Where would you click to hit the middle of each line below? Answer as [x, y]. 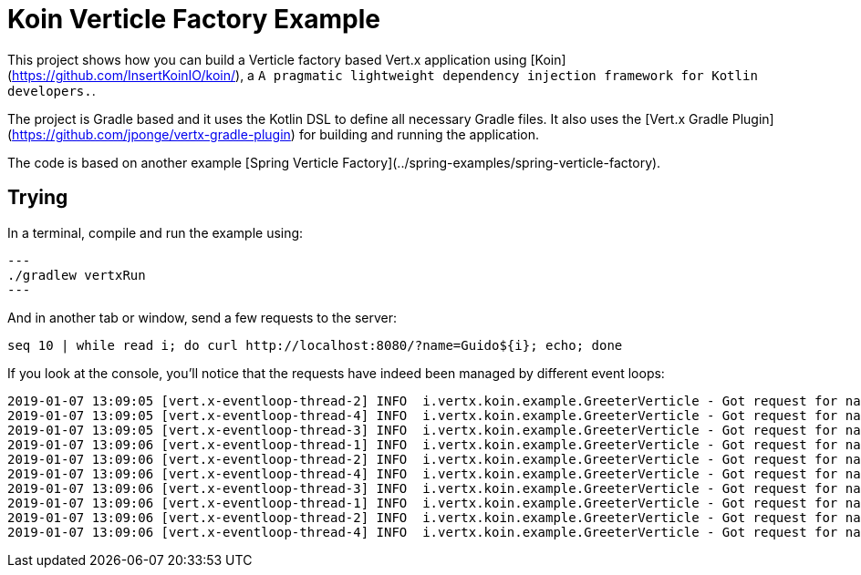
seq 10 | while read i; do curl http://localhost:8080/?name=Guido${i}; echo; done [315, 345]
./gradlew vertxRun [77, 275]
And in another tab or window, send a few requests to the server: [202, 317]
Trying [38, 198]
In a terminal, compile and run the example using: [156, 232]
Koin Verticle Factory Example [194, 19]
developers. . [52, 90]
